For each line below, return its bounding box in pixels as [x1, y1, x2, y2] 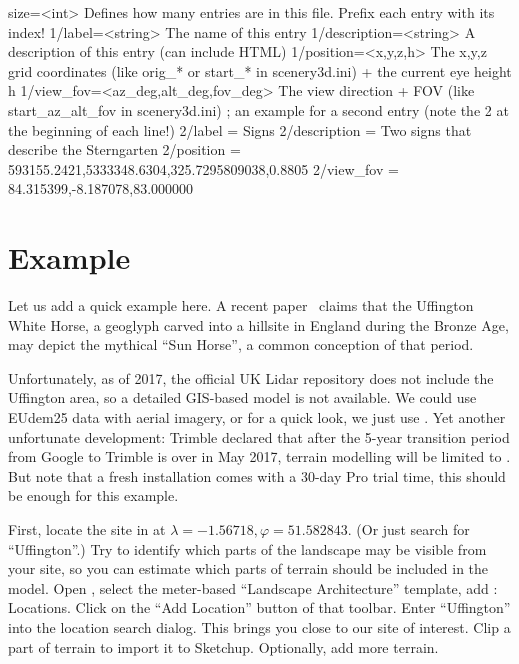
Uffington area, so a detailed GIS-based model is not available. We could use [8, 387, 477, 408]
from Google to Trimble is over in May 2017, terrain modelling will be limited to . [8, 446, 511, 467]
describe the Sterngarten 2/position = [8, 139, 241, 160]
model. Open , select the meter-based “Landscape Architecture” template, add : [8, 577, 498, 598]
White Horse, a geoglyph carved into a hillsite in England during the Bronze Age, [8, 314, 509, 335]
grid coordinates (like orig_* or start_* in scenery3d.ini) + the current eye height [8, 60, 512, 81]
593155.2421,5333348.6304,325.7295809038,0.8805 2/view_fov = [8, 158, 399, 179]
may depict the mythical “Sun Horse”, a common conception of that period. [8, 334, 474, 355]
